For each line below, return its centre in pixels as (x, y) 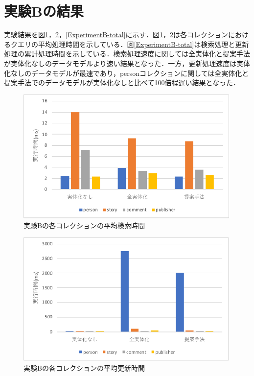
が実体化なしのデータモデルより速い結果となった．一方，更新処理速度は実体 (127, 63)
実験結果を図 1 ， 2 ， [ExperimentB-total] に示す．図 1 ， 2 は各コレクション (116, 35)
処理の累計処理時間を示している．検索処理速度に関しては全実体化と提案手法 (127, 54)
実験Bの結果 (44, 11)
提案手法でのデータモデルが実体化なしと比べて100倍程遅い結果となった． (122, 82)
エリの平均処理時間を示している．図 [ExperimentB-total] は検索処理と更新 (133, 44)
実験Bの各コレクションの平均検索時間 (84, 225)
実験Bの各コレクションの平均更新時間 (84, 367)
